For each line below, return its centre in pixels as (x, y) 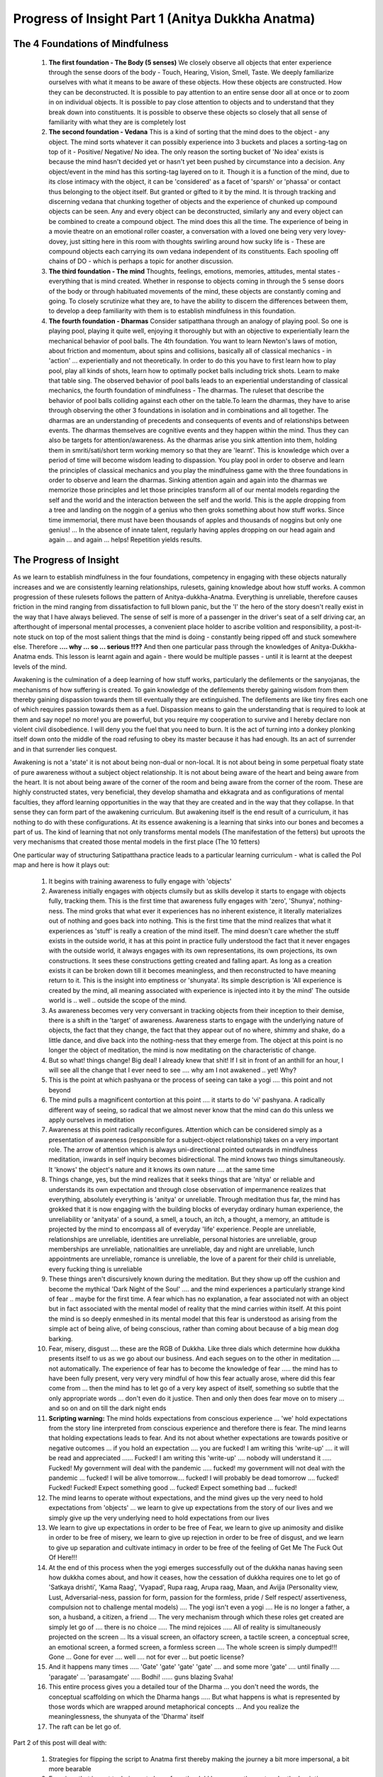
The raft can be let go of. (85, 1727)
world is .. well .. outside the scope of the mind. (118, 1000)
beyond (60, 1090)
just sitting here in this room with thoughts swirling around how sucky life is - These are (198, 241)
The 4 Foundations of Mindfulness (91, 44)
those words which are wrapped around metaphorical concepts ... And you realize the (174, 1707)
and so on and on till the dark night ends (107, 1408)
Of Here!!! (63, 1557)
